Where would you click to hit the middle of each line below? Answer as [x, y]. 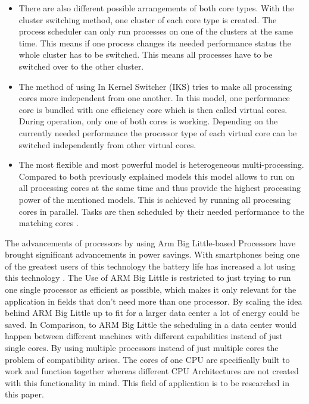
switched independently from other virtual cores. [107, 144]
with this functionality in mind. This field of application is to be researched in [147, 382]
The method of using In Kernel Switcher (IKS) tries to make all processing [155, 86]
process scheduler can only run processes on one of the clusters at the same [156, 31]
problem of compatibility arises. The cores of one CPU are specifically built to [147, 359]
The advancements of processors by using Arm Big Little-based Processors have [150, 242]
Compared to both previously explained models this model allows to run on [157, 176]
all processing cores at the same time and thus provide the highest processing [160, 188]
